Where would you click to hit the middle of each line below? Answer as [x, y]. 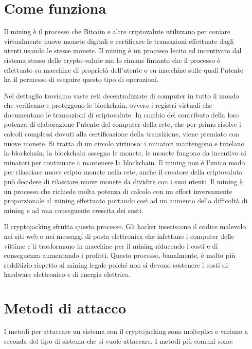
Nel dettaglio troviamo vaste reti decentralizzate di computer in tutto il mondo [122, 95]
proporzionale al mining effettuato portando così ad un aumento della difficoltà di [126, 201]
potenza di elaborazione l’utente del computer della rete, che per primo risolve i [123, 124]
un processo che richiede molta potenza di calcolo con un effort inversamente [118, 191]
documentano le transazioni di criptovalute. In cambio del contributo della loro [121, 114]
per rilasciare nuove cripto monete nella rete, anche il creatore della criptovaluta [123, 172]
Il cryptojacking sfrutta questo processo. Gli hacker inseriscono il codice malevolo [125, 226]
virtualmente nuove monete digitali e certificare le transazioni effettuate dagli [119, 41]
